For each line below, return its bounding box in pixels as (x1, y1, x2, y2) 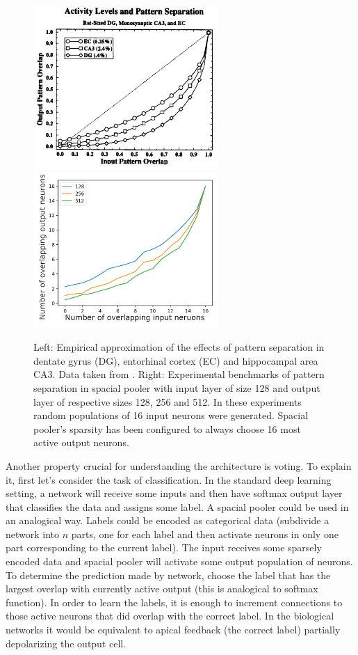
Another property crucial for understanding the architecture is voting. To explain (6, 458, 352, 473)
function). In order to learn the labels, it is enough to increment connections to (6, 594, 343, 609)
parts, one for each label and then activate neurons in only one (71, 526, 339, 541)
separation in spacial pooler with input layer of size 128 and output (33, 380, 320, 395)
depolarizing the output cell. (6, 636, 127, 650)
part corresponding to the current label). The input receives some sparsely (6, 540, 322, 555)
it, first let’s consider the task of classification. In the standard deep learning (6, 472, 332, 487)
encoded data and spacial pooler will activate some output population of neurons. (6, 554, 353, 569)
